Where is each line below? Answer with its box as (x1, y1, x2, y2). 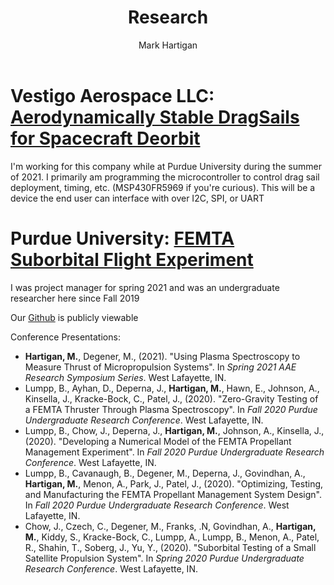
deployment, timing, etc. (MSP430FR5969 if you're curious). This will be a (10, 181, 316, 193)
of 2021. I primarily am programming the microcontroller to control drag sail (10, 171, 320, 183)
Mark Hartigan (138, 39, 198, 51)
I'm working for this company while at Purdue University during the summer (10, 160, 322, 172)
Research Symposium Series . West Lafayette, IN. (24, 371, 227, 383)
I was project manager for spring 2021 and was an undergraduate (10, 281, 280, 293)
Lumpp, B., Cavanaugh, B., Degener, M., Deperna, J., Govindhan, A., (24, 467, 306, 479)
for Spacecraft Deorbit (10, 127, 201, 150)
